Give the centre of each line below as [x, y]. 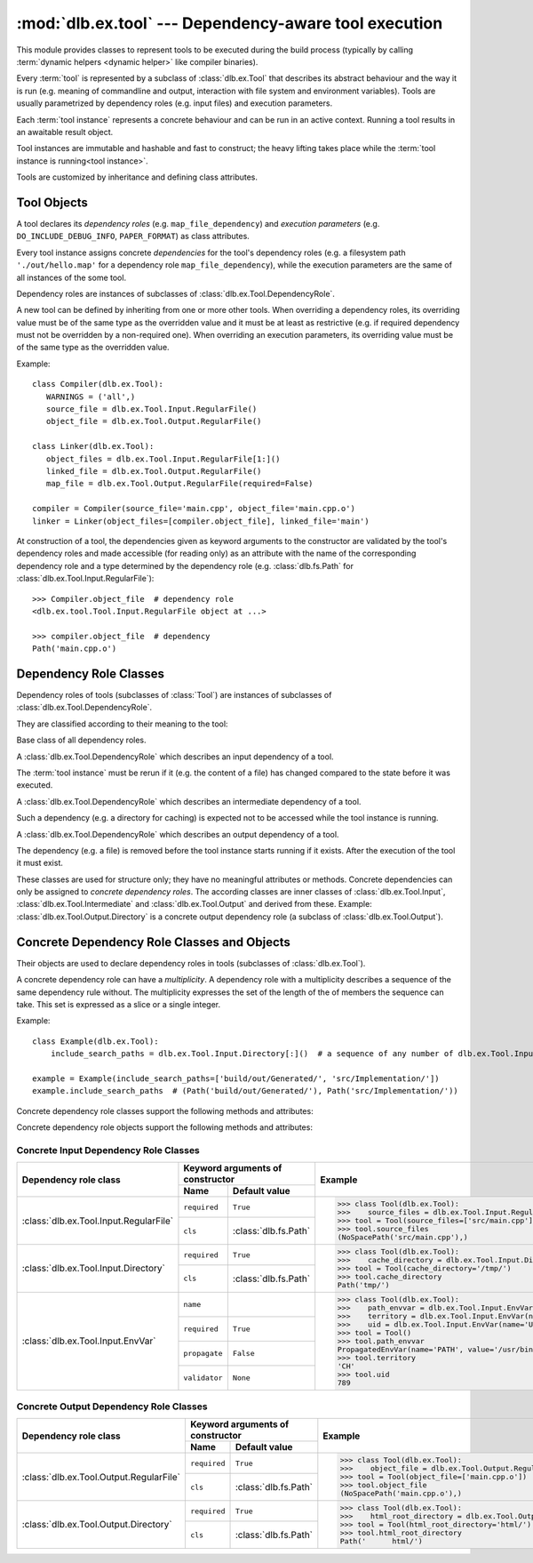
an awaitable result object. [65, 132]
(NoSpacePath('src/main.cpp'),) [402, 1237]
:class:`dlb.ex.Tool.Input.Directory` [94, 1269]
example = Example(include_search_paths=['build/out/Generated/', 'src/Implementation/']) [236, 1078]
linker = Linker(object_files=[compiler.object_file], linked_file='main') [201, 521]
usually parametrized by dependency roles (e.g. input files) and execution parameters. [175, 103]
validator [203, 1378]
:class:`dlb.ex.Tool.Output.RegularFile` [101, 1477]
